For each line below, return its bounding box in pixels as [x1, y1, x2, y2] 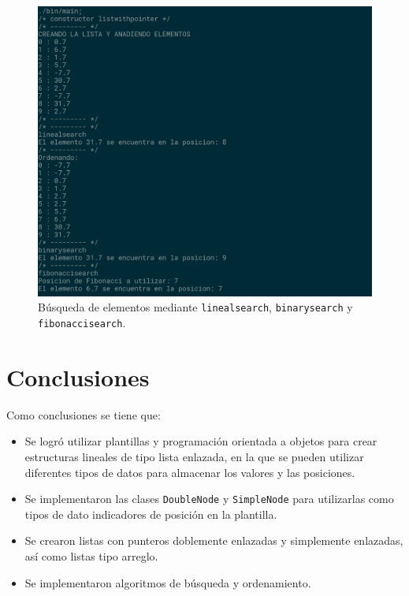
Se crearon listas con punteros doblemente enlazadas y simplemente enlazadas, [24, 532, 403, 549]
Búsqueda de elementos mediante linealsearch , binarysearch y [38, 299, 353, 315]
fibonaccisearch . [38, 314, 126, 330]
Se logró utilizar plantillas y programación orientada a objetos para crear [24, 433, 377, 449]
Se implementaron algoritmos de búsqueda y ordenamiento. [24, 574, 311, 590]
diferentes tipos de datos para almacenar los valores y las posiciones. [24, 464, 355, 480]
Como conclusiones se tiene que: [6, 406, 161, 423]
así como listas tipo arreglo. [24, 547, 158, 564]
